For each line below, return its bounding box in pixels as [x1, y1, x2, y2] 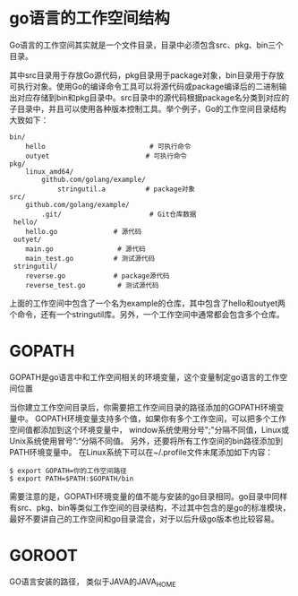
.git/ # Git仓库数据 [41, 210, 197, 219]
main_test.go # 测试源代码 [25, 254, 155, 263]
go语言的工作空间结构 [9, 8, 170, 29]
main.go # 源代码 [25, 244, 146, 254]
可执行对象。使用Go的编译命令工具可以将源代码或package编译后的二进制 [9, 81, 279, 91]
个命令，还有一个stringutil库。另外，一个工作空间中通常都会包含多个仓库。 [9, 308, 285, 319]
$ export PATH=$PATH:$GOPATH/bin [9, 474, 134, 483]
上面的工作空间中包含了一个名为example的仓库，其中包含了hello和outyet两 [9, 298, 286, 308]
